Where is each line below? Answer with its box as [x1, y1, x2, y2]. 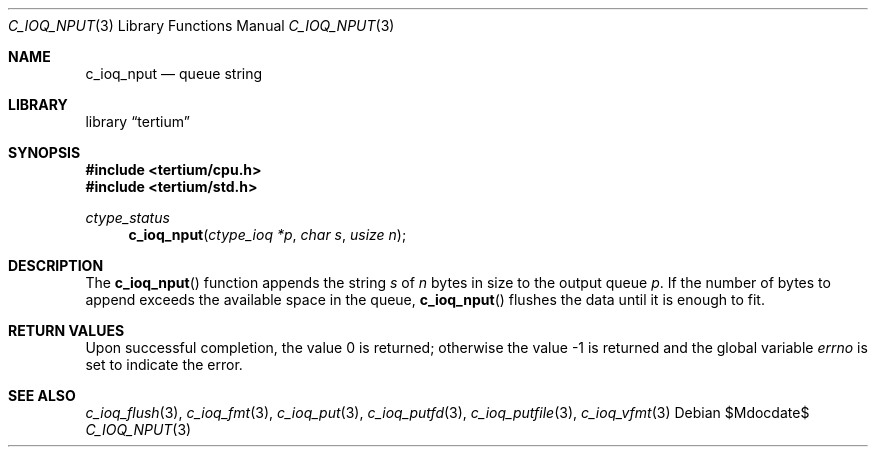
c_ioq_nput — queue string [85, 65, 263, 82]
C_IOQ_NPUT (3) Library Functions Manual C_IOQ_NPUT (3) [8, 17, 395, 34]
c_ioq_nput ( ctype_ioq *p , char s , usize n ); [128, 226, 407, 243]
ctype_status [85, 209, 170, 226]
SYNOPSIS [8, 144, 81, 161]
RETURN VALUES [8, 322, 125, 339]
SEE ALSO [8, 387, 76, 404]
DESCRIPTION [8, 257, 104, 274]
